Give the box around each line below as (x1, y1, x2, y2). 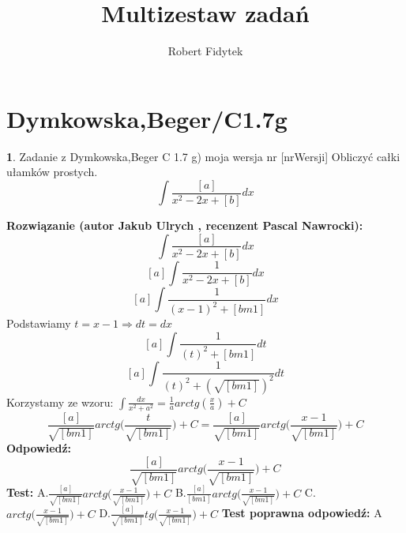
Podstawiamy (6, 315, 71, 332)
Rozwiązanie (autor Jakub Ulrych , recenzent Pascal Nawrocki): (6, 216, 363, 233)
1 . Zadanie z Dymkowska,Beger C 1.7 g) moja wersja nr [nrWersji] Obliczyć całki (6, 148, 400, 164)
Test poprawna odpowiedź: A (221, 505, 382, 521)
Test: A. (6, 484, 49, 501)
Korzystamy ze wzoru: (6, 393, 114, 410)
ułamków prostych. (6, 163, 98, 180)
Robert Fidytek (167, 43, 243, 59)
